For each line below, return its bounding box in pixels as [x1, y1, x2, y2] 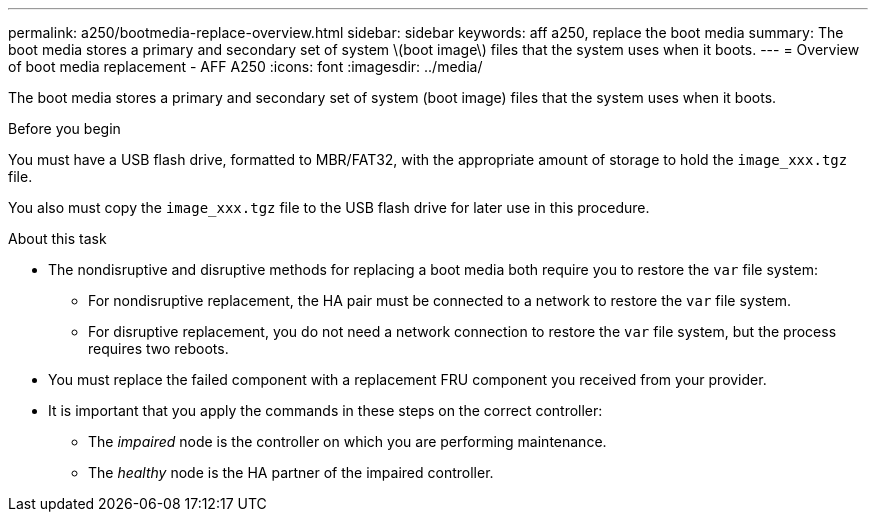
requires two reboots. [88, 340, 229, 357]
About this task [8, 230, 107, 247]
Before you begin [8, 120, 121, 137]
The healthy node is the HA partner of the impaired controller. [88, 464, 494, 481]
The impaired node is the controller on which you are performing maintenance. [88, 433, 607, 450]
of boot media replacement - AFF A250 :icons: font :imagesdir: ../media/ [8, 58, 483, 75]
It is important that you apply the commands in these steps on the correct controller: [48, 402, 603, 419]
